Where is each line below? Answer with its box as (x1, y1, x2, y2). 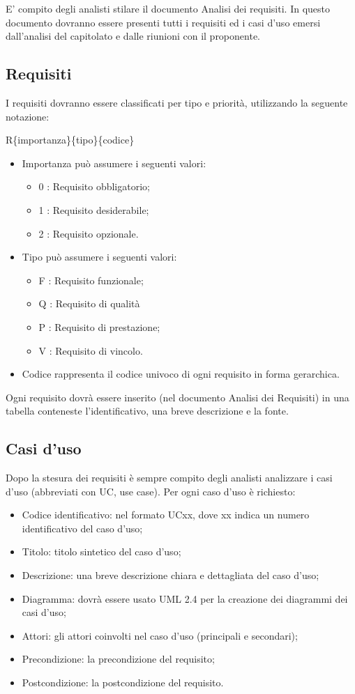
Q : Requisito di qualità (38, 296, 140, 311)
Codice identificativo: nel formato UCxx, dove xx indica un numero (22, 507, 310, 522)
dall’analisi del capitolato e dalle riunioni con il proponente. (6, 29, 260, 43)
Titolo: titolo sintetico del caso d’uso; (22, 544, 181, 559)
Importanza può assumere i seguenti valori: (22, 155, 206, 170)
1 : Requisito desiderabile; (38, 202, 149, 217)
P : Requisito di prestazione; (38, 319, 160, 334)
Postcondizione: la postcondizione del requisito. (22, 675, 224, 690)
